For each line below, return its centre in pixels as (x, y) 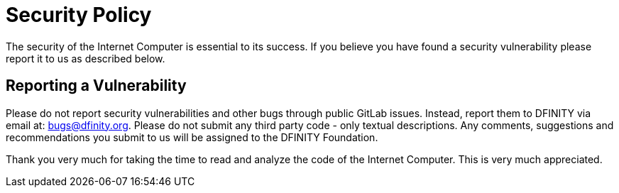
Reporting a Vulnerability (96, 86)
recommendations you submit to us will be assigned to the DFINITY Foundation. (192, 137)
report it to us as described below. (86, 58)
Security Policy (79, 15)
